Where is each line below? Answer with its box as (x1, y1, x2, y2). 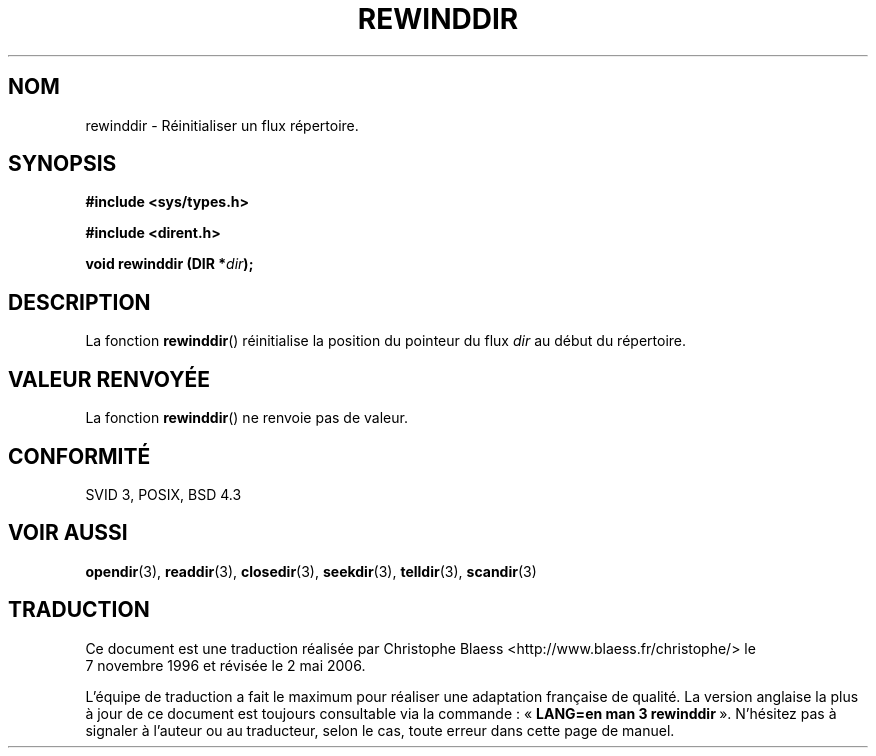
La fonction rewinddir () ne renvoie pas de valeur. (85, 409, 408, 427)
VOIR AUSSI (8, 520, 128, 546)
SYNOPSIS (8, 151, 117, 177)
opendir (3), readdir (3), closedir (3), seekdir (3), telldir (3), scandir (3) (85, 562, 537, 580)
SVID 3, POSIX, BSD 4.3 (85, 485, 242, 503)
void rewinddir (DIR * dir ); (85, 255, 254, 273)
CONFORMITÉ (8, 443, 151, 469)
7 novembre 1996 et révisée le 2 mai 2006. (85, 656, 366, 674)
